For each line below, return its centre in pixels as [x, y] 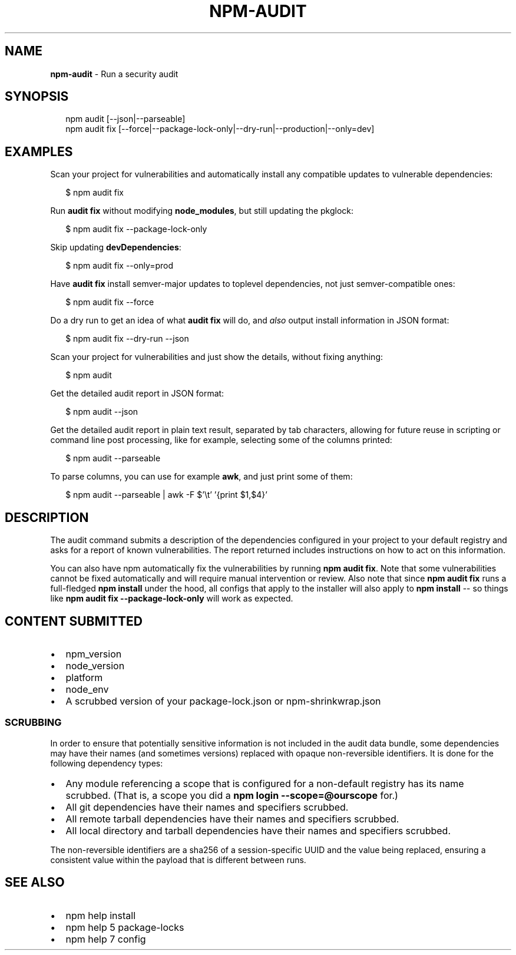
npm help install [101, 915]
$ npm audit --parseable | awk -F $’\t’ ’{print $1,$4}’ [166, 495]
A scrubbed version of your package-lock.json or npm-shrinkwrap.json [223, 701]
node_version [95, 665]
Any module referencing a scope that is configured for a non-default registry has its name [265, 783]
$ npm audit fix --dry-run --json [127, 339]
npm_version [94, 654]
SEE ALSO [35, 883]
